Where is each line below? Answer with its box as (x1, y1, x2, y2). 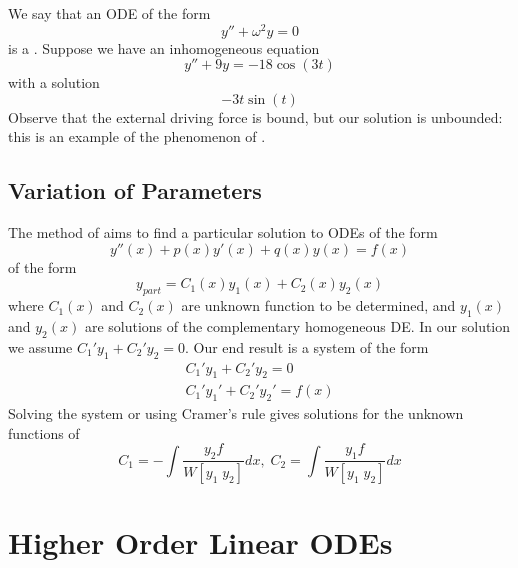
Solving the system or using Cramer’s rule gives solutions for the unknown (8, 403, 464, 424)
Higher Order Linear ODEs (8, 522, 393, 563)
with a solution (8, 72, 100, 93)
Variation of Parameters (8, 175, 262, 206)
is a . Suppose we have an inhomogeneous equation (8, 37, 320, 58)
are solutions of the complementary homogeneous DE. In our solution (84, 316, 511, 337)
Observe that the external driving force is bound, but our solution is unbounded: (8, 106, 503, 127)
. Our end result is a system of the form (184, 336, 429, 357)
